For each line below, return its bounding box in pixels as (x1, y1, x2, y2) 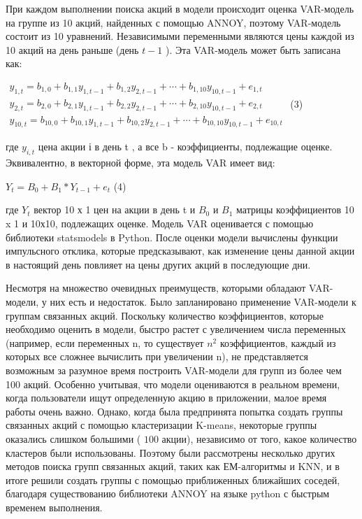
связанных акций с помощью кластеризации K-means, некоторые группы (6, 418, 317, 432)
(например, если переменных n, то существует (6, 335, 204, 350)
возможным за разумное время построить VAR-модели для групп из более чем (6, 362, 342, 377)
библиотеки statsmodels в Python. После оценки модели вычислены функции (6, 229, 338, 244)
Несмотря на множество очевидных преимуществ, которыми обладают (6, 280, 306, 295)
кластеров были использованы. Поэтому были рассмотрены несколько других (6, 445, 335, 460)
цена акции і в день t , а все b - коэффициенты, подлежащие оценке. (38, 139, 333, 154)
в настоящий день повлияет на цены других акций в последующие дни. (6, 257, 311, 271)
